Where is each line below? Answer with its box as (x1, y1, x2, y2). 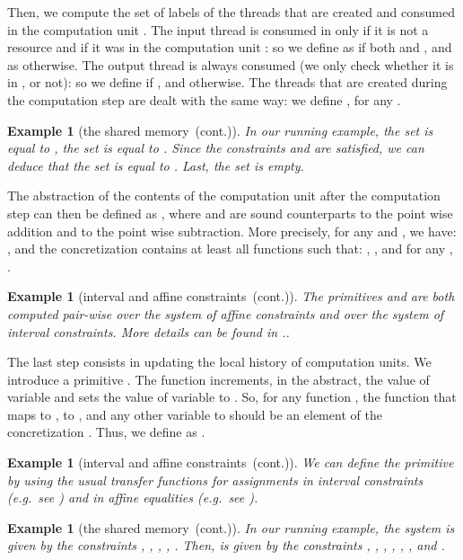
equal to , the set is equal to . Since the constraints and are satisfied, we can (7, 138, 424, 157)
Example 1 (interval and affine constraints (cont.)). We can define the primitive (7, 453, 454, 472)
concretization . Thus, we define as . (7, 422, 205, 441)
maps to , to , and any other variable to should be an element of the (7, 404, 382, 423)
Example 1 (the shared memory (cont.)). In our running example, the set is (7, 120, 433, 139)
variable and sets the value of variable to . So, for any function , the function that (7, 387, 457, 406)
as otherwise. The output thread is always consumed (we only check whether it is (7, 55, 454, 74)
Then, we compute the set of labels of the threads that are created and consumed (7, 3, 455, 21)
